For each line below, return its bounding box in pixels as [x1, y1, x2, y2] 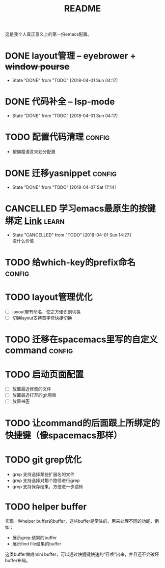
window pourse [5, 61, 70, 72]
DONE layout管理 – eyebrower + [5, 50, 137, 61]
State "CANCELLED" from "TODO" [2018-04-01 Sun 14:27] [12, 232, 131, 238]
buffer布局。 [5, 557, 30, 563]
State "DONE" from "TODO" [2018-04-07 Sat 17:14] [12, 184, 116, 190]
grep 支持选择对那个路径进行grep [12, 478, 80, 483]
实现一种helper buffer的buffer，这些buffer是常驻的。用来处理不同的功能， [5, 518, 155, 524]
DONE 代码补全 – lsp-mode [5, 96, 115, 107]
